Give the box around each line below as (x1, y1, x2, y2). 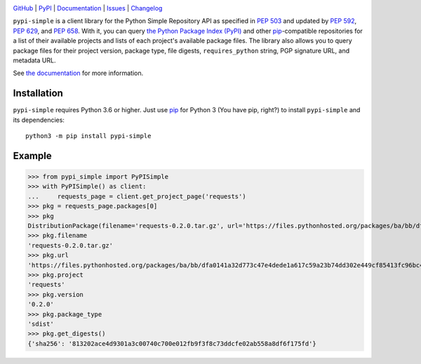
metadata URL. (13, 56, 56, 65)
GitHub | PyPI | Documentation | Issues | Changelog (13, 4, 163, 12)
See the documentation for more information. (13, 69, 144, 77)
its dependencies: (13, 116, 65, 124)
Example (13, 149, 52, 161)
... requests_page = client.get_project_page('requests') (27, 192, 246, 200)
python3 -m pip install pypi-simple (25, 132, 152, 140)
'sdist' (27, 320, 54, 328)
